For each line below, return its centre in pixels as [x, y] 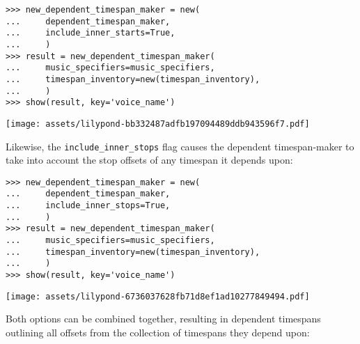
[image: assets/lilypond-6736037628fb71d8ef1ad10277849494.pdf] [158, 296]
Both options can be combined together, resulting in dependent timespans [163, 319]
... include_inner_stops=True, [88, 206]
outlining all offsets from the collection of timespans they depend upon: [158, 332]
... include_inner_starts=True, [91, 33]
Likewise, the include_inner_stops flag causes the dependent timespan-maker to [180, 146]
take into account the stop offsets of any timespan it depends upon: [149, 160]
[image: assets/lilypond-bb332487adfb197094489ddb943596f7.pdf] [158, 124]
